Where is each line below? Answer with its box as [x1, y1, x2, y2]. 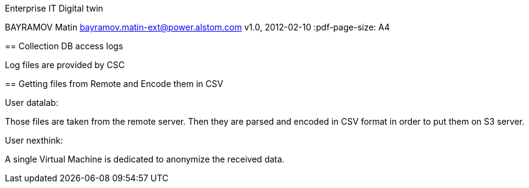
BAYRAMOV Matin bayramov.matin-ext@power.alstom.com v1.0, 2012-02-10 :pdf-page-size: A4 [5, 22, 390, 32]
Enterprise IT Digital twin [5, 3, 103, 13]
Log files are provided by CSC [5, 60, 125, 70]
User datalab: [5, 97, 58, 108]
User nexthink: [5, 135, 63, 145]
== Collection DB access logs [5, 41, 123, 51]
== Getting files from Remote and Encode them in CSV [5, 78, 223, 89]
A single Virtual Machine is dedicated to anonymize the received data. [5, 154, 285, 164]
